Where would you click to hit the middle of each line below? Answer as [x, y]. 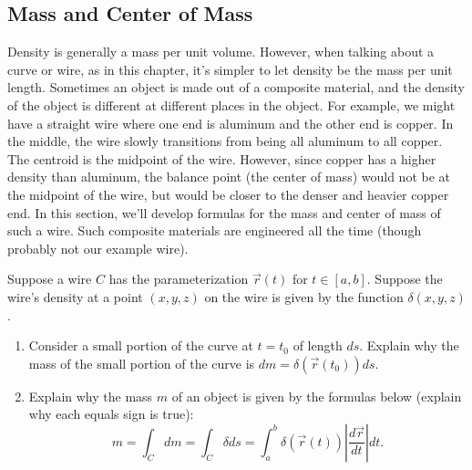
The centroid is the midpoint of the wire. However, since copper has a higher [222, 158]
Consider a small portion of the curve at [141, 345]
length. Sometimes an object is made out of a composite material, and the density [236, 87]
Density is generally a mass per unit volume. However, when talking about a [221, 52]
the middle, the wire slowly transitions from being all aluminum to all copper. [225, 141]
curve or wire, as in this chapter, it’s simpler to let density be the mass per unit [230, 69]
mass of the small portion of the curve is [142, 363]
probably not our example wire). [98, 248]
